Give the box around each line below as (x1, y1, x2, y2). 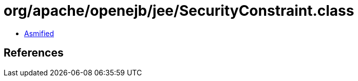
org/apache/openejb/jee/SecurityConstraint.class (4, 2, 354, 19)
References (4, 46, 64, 60)
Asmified (24, 29, 54, 38)
